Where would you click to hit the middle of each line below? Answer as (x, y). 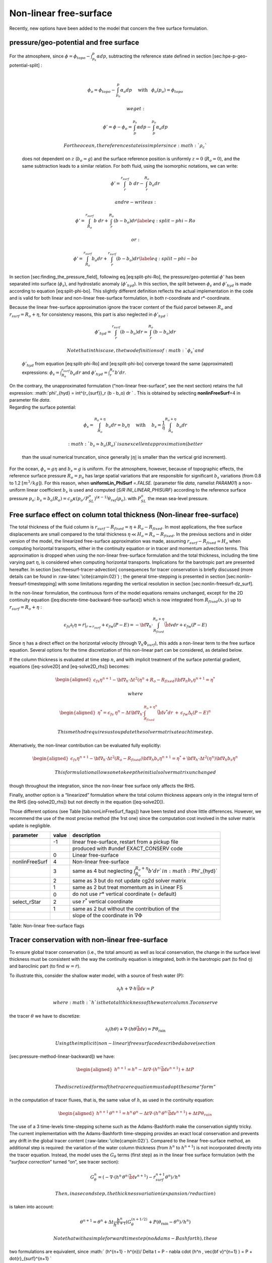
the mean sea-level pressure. (178, 499)
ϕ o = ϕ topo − (101, 90)
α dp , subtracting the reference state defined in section (154, 56)
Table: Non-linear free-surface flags (47, 926)
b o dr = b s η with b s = (133, 425)
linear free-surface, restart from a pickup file (125, 842)
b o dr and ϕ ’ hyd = (89, 373)
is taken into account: (31, 1206)
